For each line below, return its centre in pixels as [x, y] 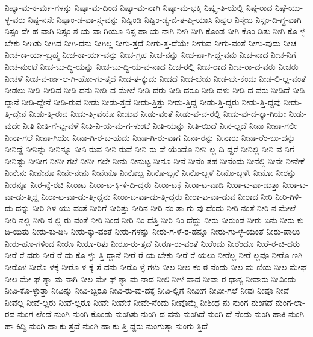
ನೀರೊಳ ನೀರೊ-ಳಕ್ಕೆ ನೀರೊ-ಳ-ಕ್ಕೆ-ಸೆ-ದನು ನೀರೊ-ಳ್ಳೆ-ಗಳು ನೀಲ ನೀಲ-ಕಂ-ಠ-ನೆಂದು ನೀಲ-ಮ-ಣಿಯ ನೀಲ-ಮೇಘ [156, 267]
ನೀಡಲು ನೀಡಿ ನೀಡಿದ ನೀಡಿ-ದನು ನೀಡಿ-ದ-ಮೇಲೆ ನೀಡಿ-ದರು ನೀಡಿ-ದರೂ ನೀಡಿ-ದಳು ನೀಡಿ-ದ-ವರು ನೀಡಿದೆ [147, 90]
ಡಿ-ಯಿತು [17, 231]
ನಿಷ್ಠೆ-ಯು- [289, 7]
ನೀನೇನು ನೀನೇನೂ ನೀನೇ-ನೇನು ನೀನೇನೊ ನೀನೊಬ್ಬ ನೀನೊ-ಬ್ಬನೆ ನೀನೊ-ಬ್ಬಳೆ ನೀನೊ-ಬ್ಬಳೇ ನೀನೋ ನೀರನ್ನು [151, 172]
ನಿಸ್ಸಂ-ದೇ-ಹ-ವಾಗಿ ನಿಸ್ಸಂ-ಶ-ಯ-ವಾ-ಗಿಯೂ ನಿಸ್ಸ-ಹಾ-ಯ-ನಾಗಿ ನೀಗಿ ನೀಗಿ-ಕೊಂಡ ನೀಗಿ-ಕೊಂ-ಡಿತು [138, 31]
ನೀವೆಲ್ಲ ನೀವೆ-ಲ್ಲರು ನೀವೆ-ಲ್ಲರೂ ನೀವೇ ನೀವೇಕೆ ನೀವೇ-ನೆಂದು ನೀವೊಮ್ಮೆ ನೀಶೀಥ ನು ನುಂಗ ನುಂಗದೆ [139, 302]
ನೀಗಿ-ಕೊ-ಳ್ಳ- [290, 31]
